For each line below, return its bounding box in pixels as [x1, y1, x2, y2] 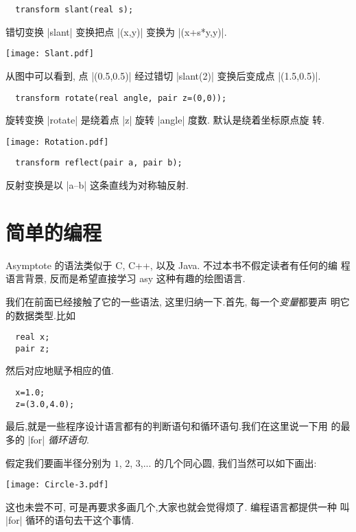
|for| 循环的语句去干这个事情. [5, 513, 134, 527]
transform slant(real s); [15, 5, 134, 14]
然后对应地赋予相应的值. [5, 363, 114, 378]
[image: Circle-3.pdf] [5, 480, 109, 490]
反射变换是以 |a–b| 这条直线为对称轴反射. [5, 178, 189, 192]
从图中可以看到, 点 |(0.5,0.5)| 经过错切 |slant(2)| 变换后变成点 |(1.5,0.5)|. [5, 68, 321, 82]
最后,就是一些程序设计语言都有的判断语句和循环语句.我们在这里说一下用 [5, 419, 328, 433]
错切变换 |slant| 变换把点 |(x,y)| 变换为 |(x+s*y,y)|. [5, 24, 227, 38]
